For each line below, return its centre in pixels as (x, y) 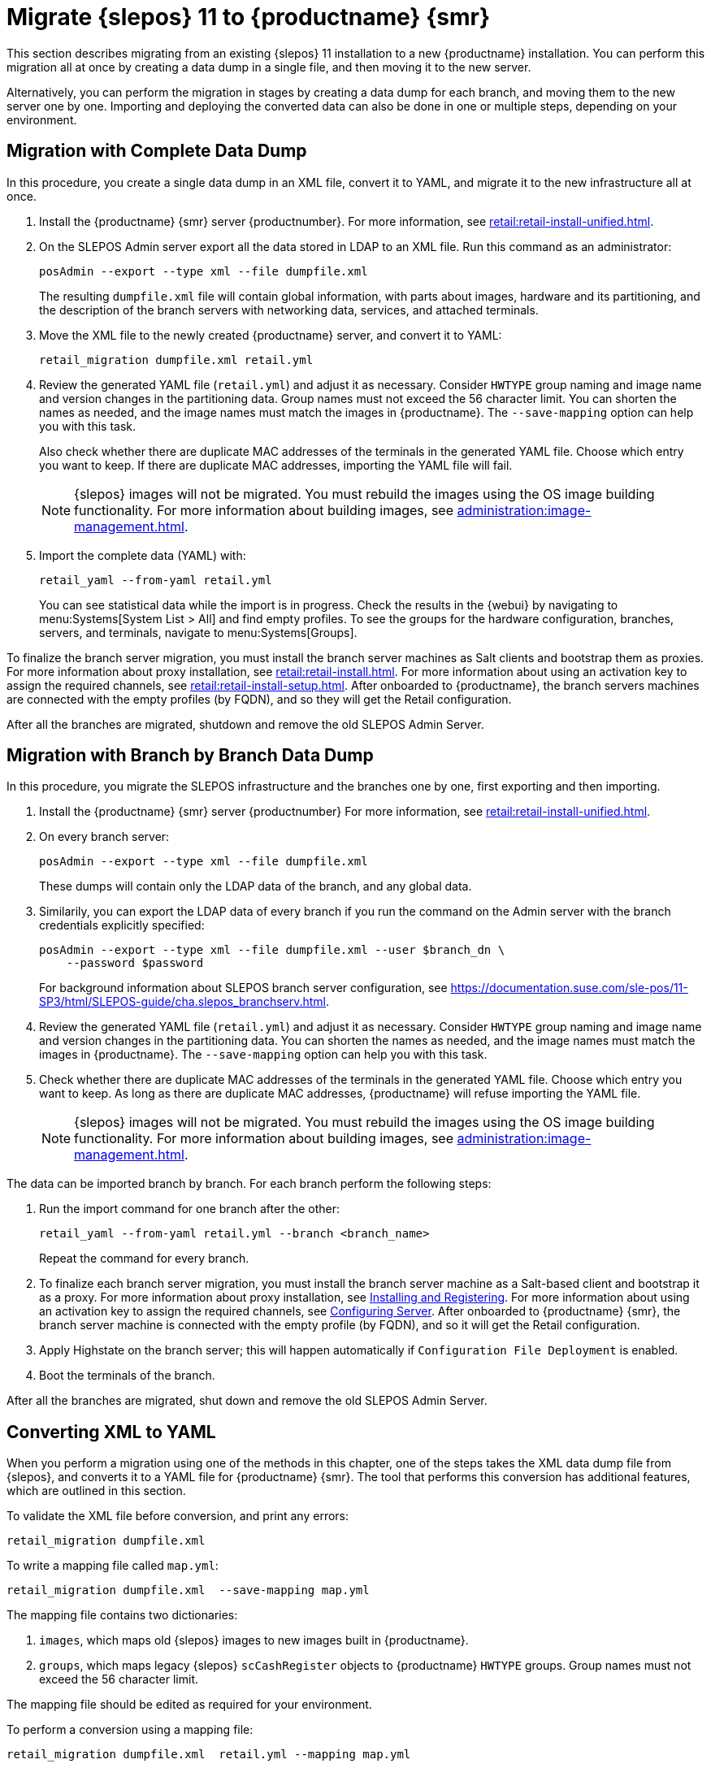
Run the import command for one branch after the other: (190, 1209)
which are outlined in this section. (96, 1491)
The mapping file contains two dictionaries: (122, 1615)
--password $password (135, 963)
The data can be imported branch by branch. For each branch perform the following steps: (249, 1184)
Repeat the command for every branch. (144, 1259)
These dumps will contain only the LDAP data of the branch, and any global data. (256, 886)
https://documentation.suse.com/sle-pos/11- (569, 988)
